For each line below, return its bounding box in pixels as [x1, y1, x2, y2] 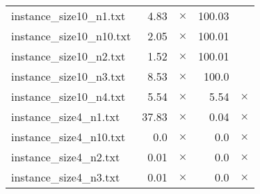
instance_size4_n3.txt [11, 169, 120, 185]
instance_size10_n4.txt [11, 88, 126, 104]
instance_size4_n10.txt [11, 129, 126, 145]
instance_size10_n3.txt [11, 68, 126, 84]
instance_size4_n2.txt [11, 149, 120, 165]
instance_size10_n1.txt [11, 8, 126, 24]
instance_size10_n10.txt [11, 28, 131, 44]
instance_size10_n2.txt [11, 48, 126, 64]
